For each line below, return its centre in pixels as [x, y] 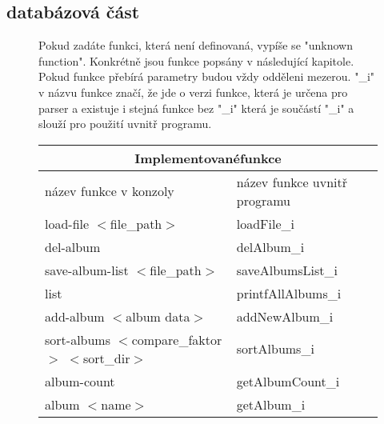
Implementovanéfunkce [208, 158]
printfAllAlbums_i [289, 293]
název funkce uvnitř [292, 182]
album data [158, 316]
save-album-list [87, 270]
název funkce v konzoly [110, 191]
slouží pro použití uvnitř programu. [125, 124]
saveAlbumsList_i [287, 270]
